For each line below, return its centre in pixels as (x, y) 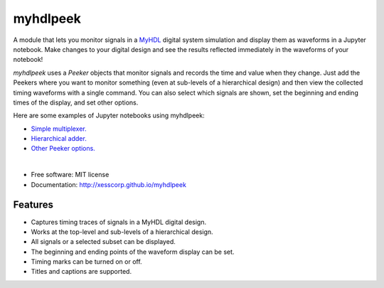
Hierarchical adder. (59, 139)
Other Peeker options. (63, 149)
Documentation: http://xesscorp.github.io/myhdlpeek (108, 184)
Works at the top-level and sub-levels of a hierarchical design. (122, 232)
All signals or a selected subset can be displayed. (103, 242)
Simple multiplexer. (59, 129)
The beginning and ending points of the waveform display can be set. (133, 252)
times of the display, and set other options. (76, 102)
